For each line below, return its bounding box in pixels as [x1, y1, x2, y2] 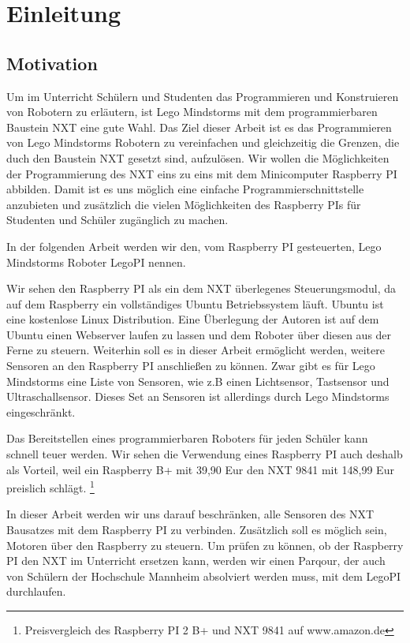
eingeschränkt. [6, 403, 76, 420]
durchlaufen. [6, 583, 66, 600]
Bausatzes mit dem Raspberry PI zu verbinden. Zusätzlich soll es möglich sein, [6, 522, 387, 538]
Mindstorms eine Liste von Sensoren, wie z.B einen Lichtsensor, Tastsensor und [6, 372, 389, 389]
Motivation [6, 50, 98, 75]
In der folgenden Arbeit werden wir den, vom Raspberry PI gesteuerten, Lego [6, 237, 382, 254]
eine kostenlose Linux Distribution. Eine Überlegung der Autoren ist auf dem [6, 311, 379, 327]
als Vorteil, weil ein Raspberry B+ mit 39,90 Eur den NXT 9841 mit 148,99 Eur [6, 461, 394, 477]
